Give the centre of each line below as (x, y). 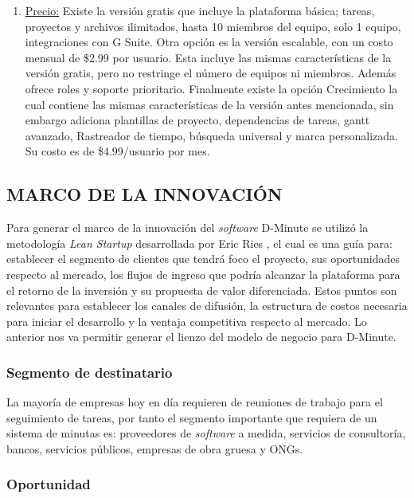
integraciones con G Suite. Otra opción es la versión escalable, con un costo (209, 42)
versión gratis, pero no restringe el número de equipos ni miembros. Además (211, 73)
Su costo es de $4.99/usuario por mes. (117, 151)
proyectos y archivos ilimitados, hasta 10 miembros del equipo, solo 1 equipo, (213, 26)
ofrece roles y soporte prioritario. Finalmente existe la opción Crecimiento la (211, 88)
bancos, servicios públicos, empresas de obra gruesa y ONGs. (155, 448)
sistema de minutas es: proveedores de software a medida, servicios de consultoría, (206, 433)
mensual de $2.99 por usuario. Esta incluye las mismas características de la (208, 57)
